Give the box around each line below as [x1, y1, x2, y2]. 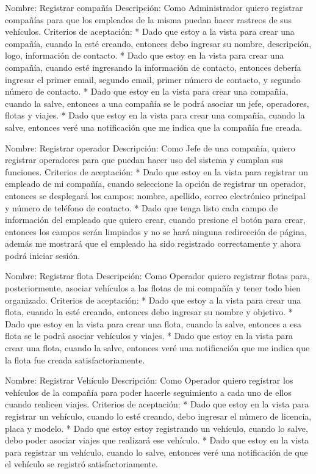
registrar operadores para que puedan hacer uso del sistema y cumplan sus [5, 153, 284, 166]
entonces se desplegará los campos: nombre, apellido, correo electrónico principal [5, 189, 306, 202]
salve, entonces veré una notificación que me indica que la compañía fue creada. [5, 120, 303, 133]
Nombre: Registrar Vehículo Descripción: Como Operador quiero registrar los [5, 374, 293, 387]
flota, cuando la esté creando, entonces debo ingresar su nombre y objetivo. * [5, 305, 293, 318]
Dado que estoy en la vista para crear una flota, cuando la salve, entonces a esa [5, 317, 301, 330]
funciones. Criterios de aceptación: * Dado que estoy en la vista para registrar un [5, 165, 309, 178]
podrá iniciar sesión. [5, 249, 81, 261]
